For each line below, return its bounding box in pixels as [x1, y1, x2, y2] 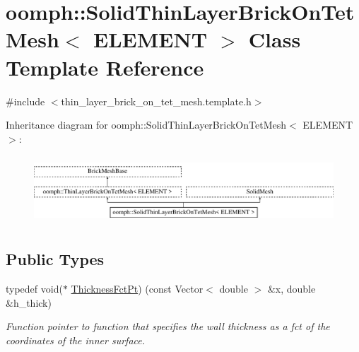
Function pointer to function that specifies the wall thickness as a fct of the [6, 319, 330, 334]
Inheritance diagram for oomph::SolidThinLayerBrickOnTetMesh [6, 117, 286, 132]
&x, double [267, 281, 316, 296]
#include [6, 93, 45, 108]
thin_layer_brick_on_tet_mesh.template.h [61, 93, 252, 108]
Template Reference [6, 52, 204, 81]
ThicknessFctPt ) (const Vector [71, 281, 204, 296]
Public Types [6, 248, 105, 270]
